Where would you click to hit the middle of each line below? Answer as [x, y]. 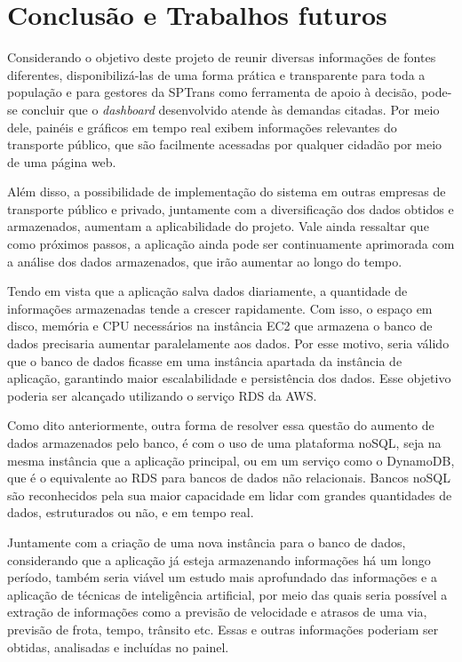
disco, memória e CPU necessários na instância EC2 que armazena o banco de [220, 326]
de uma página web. [62, 161]
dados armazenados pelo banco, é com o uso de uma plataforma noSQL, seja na [224, 443]
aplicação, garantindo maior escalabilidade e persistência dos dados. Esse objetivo [229, 378]
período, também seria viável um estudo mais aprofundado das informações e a [222, 577]
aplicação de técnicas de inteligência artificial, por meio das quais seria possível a [227, 594]
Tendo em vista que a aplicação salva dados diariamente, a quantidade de [207, 291]
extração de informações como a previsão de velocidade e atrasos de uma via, [217, 612]
